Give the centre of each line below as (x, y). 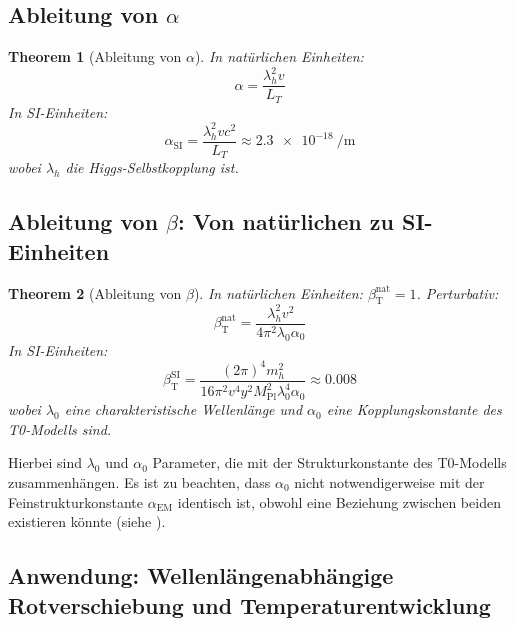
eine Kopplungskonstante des (414, 409)
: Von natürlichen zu (285, 221)
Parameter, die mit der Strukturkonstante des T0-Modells (329, 462)
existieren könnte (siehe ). (87, 521)
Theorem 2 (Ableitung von (95, 292)
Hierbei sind (45, 462)
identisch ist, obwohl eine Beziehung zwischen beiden (339, 501)
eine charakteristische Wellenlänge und (183, 409)
